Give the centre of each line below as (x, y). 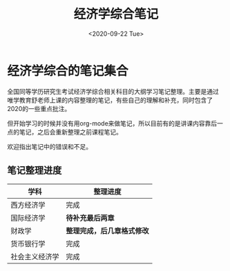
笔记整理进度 (35, 171)
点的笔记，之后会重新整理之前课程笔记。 (65, 132)
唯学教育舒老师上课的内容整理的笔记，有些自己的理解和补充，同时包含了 (110, 100)
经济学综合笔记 (116, 14)
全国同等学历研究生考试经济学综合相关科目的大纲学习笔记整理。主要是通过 (113, 91)
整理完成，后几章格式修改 (108, 230)
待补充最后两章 (90, 218)
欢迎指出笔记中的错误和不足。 (49, 146)
